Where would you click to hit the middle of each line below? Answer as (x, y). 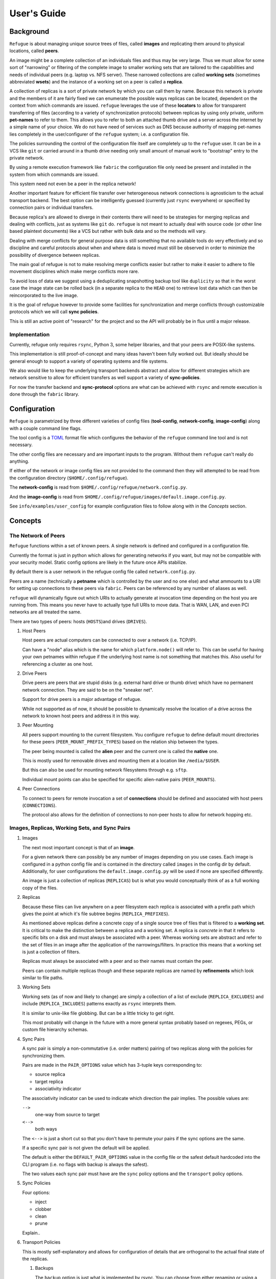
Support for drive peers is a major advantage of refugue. (82, 699)
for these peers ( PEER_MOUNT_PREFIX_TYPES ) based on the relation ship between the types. (121, 742)
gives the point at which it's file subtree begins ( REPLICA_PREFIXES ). (96, 914)
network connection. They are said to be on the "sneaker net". (88, 690)
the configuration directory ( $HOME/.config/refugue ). (69, 478)
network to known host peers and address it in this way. (81, 716)
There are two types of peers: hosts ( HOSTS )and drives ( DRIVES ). (78, 621)
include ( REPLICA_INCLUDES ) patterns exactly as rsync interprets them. (99, 1004)
